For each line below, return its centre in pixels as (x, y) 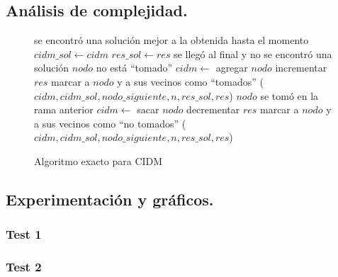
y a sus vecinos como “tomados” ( (190, 81)
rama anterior (64, 109)
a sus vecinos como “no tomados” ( (110, 123)
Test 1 (24, 234)
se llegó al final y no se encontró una (253, 53)
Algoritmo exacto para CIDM (98, 160)
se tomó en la (289, 95)
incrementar (301, 68)
